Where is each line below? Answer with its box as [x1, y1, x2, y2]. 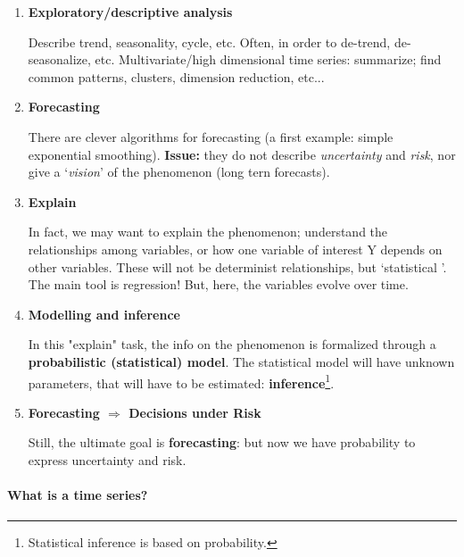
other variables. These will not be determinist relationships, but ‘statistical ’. [28, 257, 447, 276]
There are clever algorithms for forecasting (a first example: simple [28, 127, 394, 145]
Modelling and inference [28, 304, 180, 323]
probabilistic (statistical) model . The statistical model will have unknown [28, 352, 455, 370]
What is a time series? [7, 486, 148, 504]
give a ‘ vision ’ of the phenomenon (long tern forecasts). [28, 162, 330, 181]
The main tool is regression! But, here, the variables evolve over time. [28, 275, 409, 294]
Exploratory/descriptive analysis [28, 3, 233, 21]
